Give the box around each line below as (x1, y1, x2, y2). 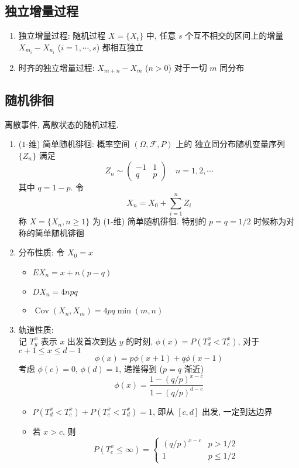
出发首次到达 (67, 334, 117, 347)
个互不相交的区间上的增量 (185, 29, 284, 42)
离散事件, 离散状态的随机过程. (5, 118, 119, 130)
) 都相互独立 (96, 40, 143, 53)
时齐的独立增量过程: (18, 61, 95, 73)
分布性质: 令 (18, 246, 65, 258)
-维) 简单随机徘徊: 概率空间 (26, 138, 130, 150)
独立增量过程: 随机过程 (18, 29, 106, 42)
